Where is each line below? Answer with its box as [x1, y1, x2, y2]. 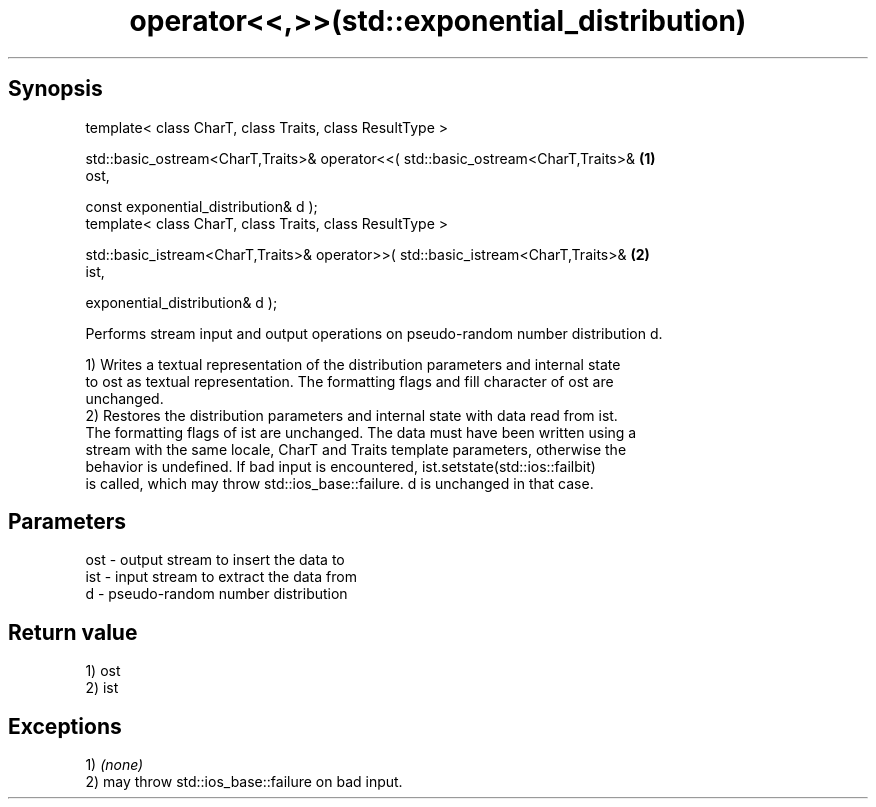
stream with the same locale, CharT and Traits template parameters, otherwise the [85, 440, 627, 458]
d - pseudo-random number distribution [85, 585, 348, 603]
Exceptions [8, 713, 122, 739]
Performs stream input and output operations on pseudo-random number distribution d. [85, 324, 663, 342]
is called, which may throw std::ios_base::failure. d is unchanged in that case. [85, 474, 594, 492]
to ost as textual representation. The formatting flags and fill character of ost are [85, 372, 614, 390]
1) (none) [85, 756, 144, 774]
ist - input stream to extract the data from [85, 568, 357, 586]
